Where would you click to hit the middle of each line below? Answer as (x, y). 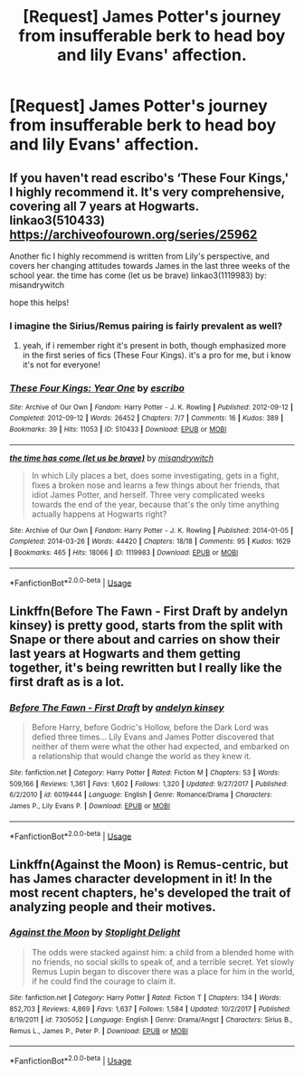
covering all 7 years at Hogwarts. (104, 206)
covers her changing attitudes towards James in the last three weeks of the (150, 266)
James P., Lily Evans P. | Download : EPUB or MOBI (90, 806)
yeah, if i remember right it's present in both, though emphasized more (154, 346)
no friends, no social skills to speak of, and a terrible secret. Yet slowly (163, 962)
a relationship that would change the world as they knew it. (141, 756)
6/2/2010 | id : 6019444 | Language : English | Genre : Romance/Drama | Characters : (141, 795)
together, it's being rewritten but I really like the (146, 667)
